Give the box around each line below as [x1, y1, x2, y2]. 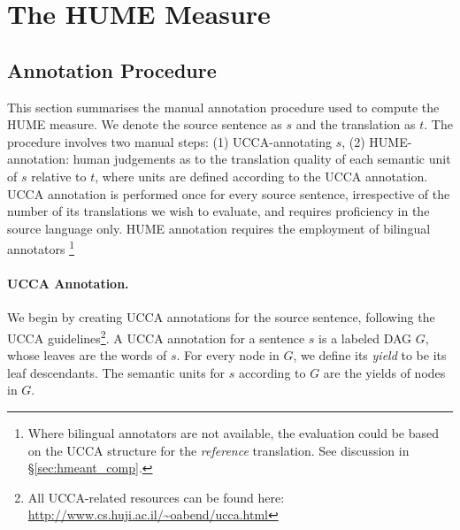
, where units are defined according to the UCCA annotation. [95, 166, 428, 185]
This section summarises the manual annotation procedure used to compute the [7, 97, 440, 116]
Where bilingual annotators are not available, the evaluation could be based [27, 424, 440, 442]
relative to [31, 166, 87, 185]
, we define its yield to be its [293, 346, 447, 365]
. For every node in [176, 346, 280, 365]
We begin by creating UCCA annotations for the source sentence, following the [7, 308, 435, 326]
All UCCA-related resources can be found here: [27, 488, 285, 506]
